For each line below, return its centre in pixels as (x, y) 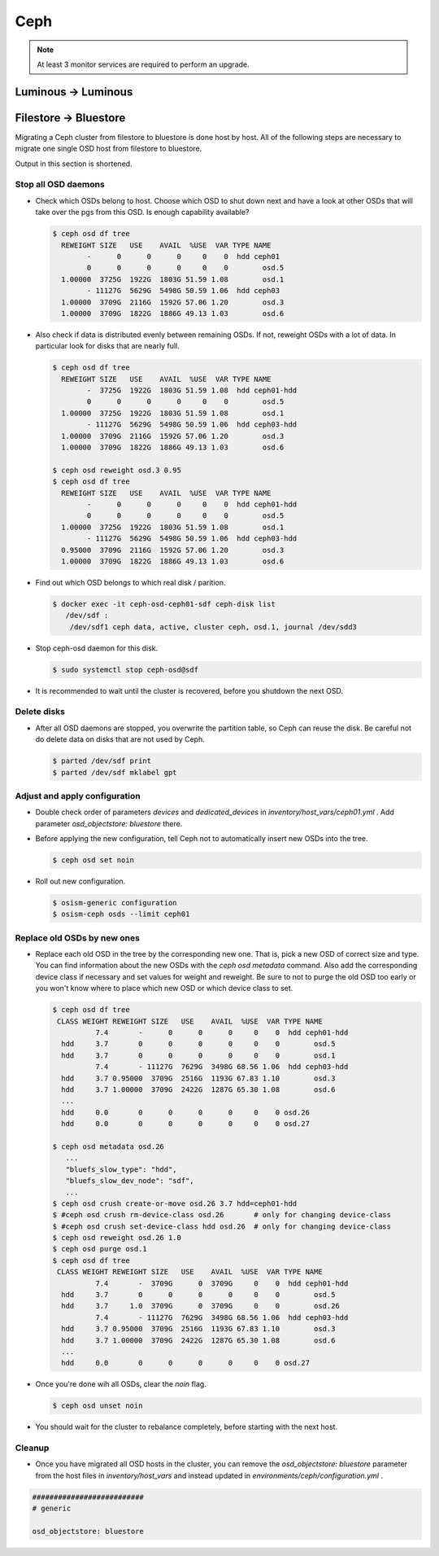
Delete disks (40, 712)
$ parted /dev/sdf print (102, 761)
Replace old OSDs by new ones (77, 938)
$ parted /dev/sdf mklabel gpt (115, 772)
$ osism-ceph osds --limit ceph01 (121, 914)
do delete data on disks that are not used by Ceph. (120, 739)
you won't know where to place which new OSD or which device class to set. (164, 988)
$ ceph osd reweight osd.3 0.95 (117, 470)
